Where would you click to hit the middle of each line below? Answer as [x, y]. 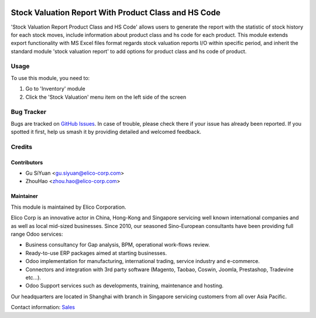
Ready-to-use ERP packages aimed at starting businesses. [96, 253]
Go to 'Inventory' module [55, 89]
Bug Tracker [29, 112]
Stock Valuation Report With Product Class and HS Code [116, 13]
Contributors [27, 162]
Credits [21, 147]
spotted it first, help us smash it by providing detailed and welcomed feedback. [106, 132]
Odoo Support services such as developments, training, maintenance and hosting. [124, 286]
